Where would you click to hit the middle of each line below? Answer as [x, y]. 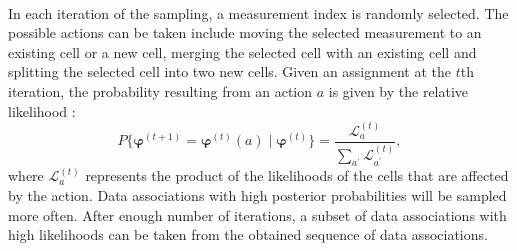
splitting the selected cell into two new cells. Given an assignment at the [229, 71]
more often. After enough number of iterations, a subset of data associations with [257, 214]
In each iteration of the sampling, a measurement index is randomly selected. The [258, 12]
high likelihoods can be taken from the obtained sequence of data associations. [248, 234]
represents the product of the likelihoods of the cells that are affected [297, 175]
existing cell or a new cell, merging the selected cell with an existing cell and [242, 51]
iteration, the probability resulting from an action [160, 90]
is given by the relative [398, 90]
